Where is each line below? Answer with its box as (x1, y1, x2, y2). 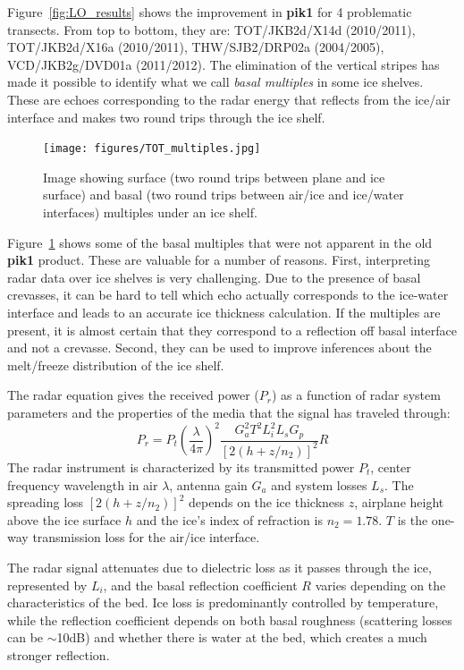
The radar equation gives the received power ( (7, 386, 259, 404)
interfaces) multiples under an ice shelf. (43, 203, 257, 221)
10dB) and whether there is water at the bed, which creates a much (56, 628, 427, 647)
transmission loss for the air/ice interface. (32, 528, 260, 547)
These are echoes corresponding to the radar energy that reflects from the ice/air (7, 89, 451, 108)
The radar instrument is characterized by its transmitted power (7, 457, 355, 476)
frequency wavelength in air (7, 475, 158, 494)
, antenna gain (169, 475, 248, 494)
